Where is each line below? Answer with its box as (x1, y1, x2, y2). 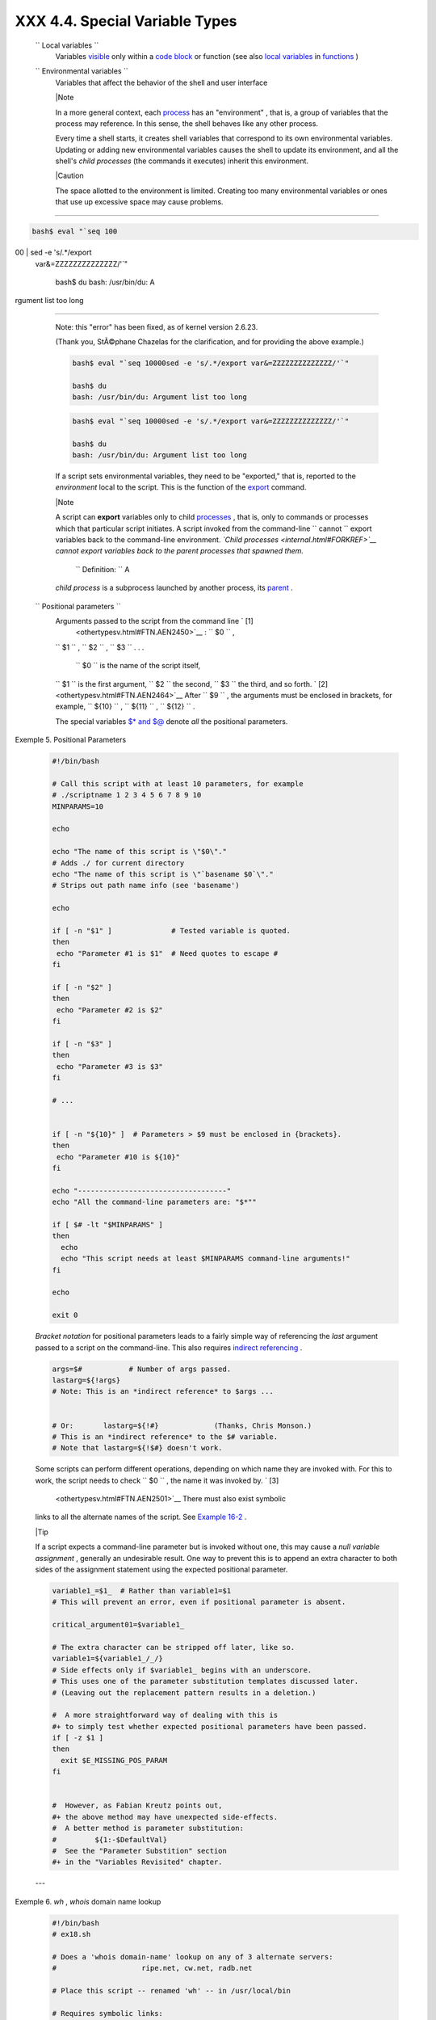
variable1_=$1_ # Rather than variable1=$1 (52, 1586, 232, 1595)
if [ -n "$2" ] (52, 983, 112, 991)
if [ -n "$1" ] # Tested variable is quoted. (52, 926, 291, 935)
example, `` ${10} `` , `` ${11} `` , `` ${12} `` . (55, 701, 195, 711)
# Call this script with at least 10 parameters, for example (52, 779, 304, 788)
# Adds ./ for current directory (52, 858, 185, 868)
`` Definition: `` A (75, 564, 130, 574)
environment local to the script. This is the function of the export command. (55, 482, 307, 492)
